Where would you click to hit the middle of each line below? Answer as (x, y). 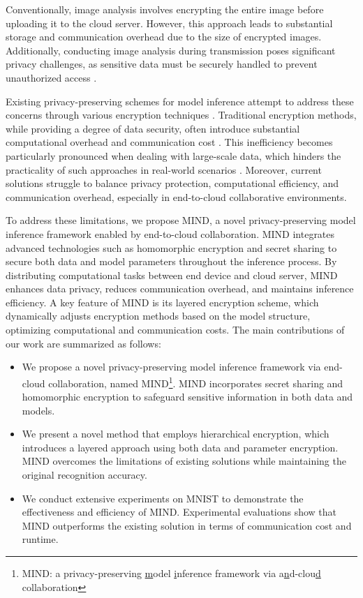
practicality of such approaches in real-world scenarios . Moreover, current (164, 169)
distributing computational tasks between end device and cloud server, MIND (172, 275)
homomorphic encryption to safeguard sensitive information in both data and (187, 397)
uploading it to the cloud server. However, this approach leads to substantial (169, 23)
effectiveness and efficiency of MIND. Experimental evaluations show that (179, 512)
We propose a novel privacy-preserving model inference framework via (171, 367)
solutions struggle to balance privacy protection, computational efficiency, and (172, 183)
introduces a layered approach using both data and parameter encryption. (180, 447)
